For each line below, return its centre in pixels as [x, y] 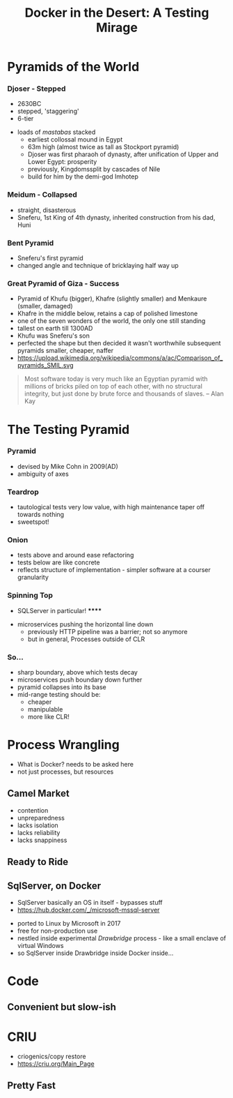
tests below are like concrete [58, 562]
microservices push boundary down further [80, 680]
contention [33, 810]
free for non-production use [57, 931]
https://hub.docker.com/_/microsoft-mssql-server [88, 910]
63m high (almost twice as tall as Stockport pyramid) [103, 147]
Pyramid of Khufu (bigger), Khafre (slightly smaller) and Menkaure [112, 299]
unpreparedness [41, 818]
